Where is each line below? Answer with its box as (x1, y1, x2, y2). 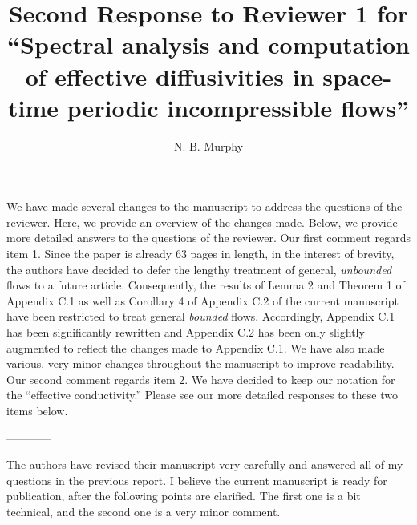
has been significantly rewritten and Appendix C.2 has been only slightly (6, 324, 365, 341)
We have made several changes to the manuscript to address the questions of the (6, 198, 403, 215)
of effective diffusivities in (25, 59, 314, 92)
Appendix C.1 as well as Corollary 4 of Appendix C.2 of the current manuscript (6, 292, 399, 309)
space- (322, 59, 392, 92)
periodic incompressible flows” (67, 91, 410, 123)
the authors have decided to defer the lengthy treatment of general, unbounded (6, 260, 392, 277)
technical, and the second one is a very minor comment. (6, 503, 281, 519)
